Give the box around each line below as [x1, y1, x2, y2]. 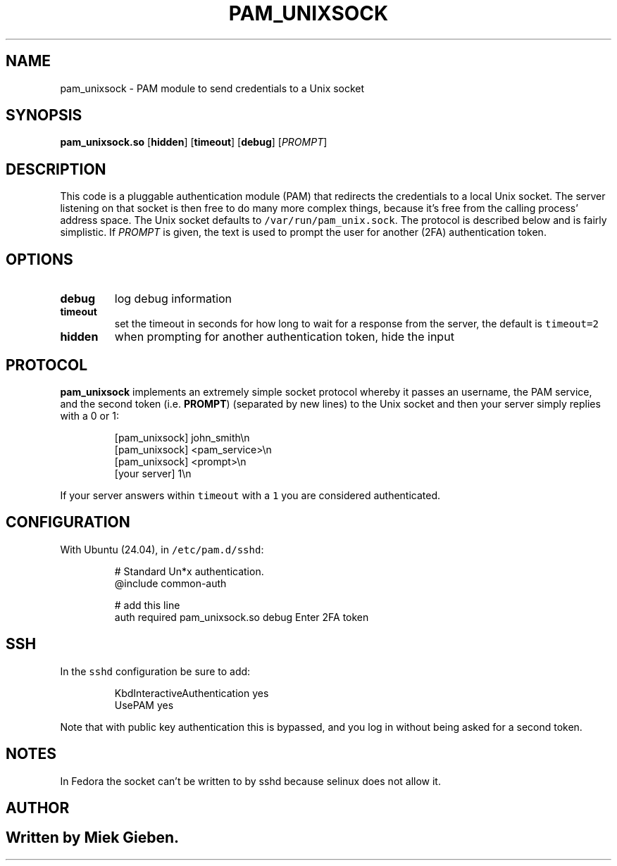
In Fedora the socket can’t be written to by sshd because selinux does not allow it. [60, 774, 441, 787]
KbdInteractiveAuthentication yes [114, 686, 269, 699]
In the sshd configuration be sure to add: [60, 665, 251, 677]
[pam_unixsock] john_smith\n [114, 431, 250, 444]
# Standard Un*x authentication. [114, 565, 264, 577]
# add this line [114, 598, 180, 611]
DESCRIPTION [6, 160, 106, 178]
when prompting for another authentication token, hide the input [114, 330, 454, 344]
